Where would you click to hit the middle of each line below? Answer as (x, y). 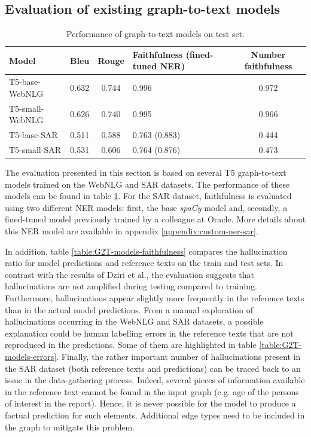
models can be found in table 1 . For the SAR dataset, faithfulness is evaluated (148, 196)
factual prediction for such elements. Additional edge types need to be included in (155, 415)
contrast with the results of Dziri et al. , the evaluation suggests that (129, 274)
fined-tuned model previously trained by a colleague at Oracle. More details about (155, 219)
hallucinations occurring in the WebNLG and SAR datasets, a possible (134, 321)
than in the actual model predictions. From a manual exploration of (129, 309)
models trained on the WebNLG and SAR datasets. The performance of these (147, 184)
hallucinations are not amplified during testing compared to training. (131, 286)
